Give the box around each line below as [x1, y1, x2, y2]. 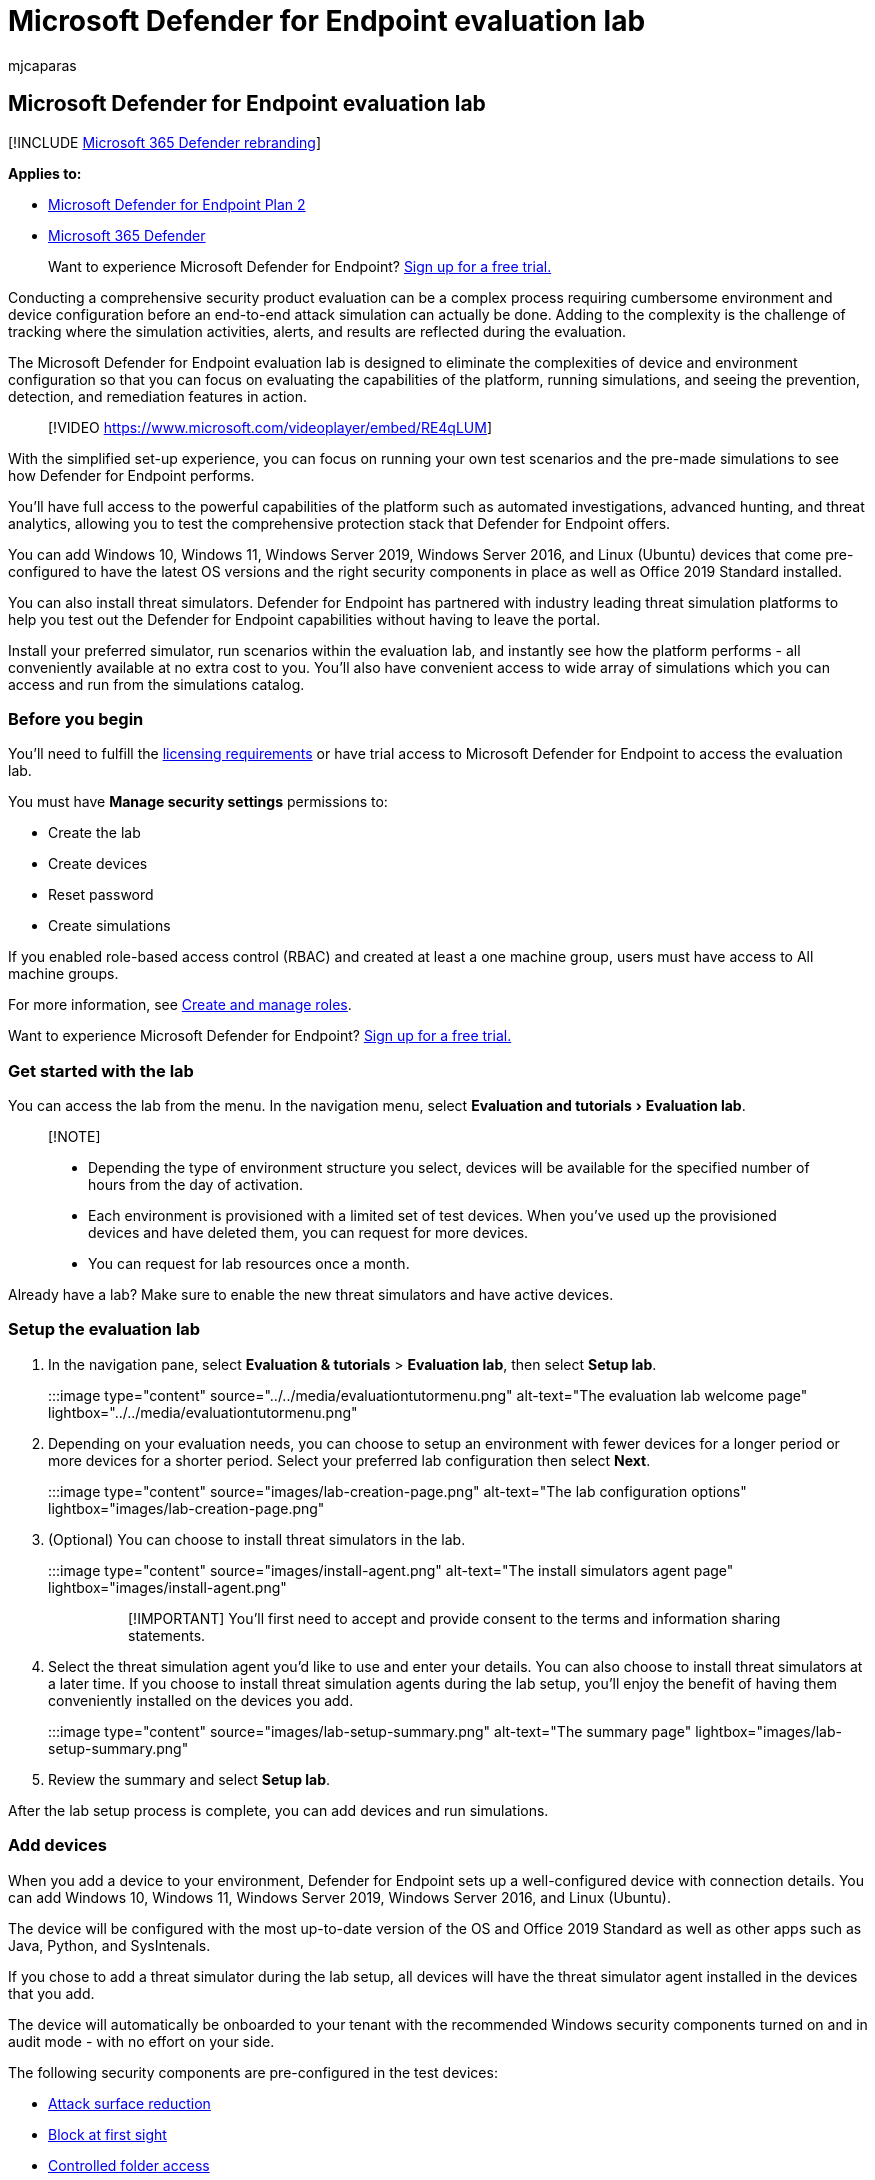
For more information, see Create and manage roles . [8, 996, 352, 1014]
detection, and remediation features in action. [8, 387, 308, 405]
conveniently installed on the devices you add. [48, 1691, 354, 1709]
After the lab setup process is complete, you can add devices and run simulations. [8, 1801, 549, 1819]
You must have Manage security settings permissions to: [8, 793, 388, 811]
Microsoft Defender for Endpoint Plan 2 [48, 195, 306, 213]
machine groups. [8, 965, 119, 983]
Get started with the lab [8, 1060, 194, 1081]
